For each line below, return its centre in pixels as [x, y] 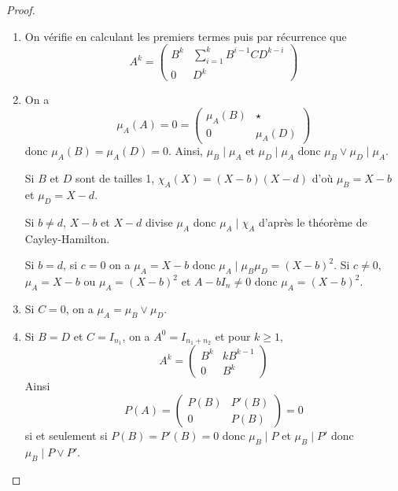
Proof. [21, 9]
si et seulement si [66, 436]
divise [159, 222]
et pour [233, 336]
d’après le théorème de [313, 222]
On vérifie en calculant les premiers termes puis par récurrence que [186, 36]
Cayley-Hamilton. [67, 238]
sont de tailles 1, [115, 178]
